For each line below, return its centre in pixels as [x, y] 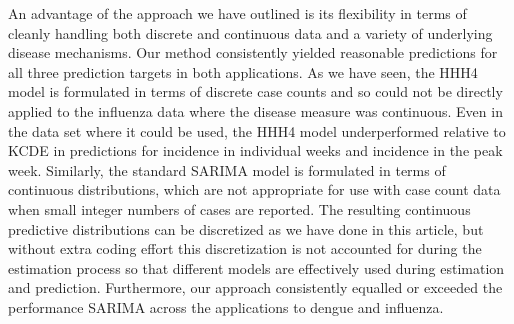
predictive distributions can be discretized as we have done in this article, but [246, 228]
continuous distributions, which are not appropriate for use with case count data [254, 189]
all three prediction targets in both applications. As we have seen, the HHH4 [243, 71]
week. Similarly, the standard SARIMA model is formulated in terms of [227, 169]
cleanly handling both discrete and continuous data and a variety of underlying [250, 32]
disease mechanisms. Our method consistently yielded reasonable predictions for [253, 52]
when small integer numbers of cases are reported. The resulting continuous [239, 208]
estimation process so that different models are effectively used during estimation [256, 267]
